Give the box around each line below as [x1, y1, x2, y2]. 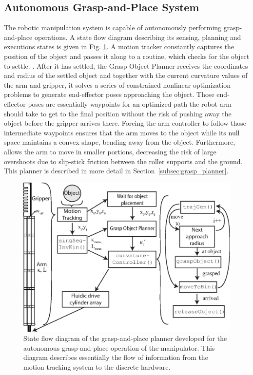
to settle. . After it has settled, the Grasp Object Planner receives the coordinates [4, 60, 248, 71]
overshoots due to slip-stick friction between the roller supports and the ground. [4, 156, 243, 166]
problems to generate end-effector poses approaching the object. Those [4, 89, 214, 99]
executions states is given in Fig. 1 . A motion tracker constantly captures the [4, 41, 234, 52]
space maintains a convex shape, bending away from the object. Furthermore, [4, 137, 235, 147]
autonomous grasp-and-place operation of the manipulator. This [23, 342, 215, 353]
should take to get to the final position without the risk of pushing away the [4, 108, 232, 118]
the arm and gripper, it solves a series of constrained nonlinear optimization [4, 79, 231, 90]
